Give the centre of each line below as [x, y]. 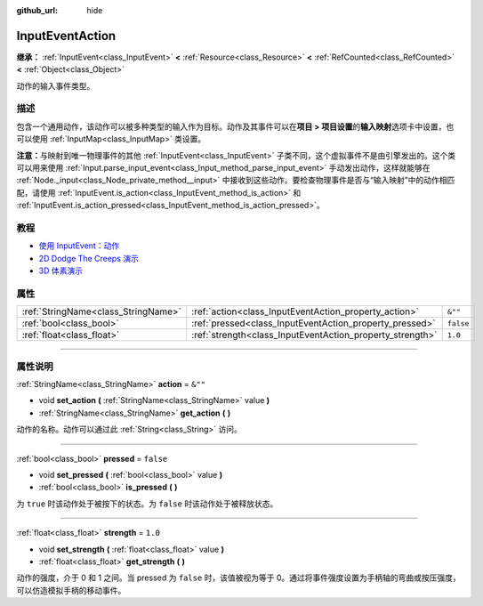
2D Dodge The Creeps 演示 [89, 258]
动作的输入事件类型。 [56, 85]
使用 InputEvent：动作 [79, 246]
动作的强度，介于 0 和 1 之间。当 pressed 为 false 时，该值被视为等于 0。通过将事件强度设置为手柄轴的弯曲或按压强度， [239, 578]
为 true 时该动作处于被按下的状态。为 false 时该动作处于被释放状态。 [147, 504]
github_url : [37, 10]
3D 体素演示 [61, 271]
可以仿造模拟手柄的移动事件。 [71, 590]
